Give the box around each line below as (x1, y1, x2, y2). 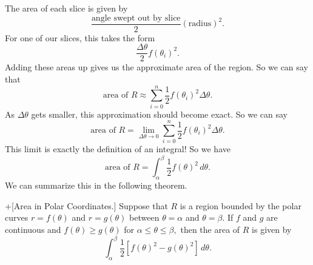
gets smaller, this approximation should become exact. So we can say (31, 107, 288, 120)
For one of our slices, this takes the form (5, 31, 155, 44)
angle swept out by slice (91, 13, 181, 22)
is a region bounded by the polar (180, 199, 301, 212)
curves (5, 211, 29, 224)
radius (188, 19, 212, 29)
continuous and (5, 223, 61, 236)
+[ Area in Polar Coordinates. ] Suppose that (5, 199, 168, 212)
